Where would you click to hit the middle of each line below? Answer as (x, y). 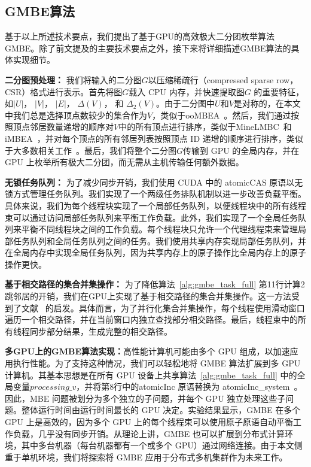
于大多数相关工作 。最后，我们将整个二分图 (91, 150)
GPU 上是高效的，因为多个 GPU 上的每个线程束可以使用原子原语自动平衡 (149, 422)
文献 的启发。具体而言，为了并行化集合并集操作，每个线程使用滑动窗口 (163, 307)
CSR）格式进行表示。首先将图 (64, 91)
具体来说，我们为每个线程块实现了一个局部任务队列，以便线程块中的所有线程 (155, 205)
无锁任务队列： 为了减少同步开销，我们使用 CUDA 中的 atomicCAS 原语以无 (154, 182)
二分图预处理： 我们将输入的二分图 (73, 79)
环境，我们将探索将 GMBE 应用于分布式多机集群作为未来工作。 (163, 457)
